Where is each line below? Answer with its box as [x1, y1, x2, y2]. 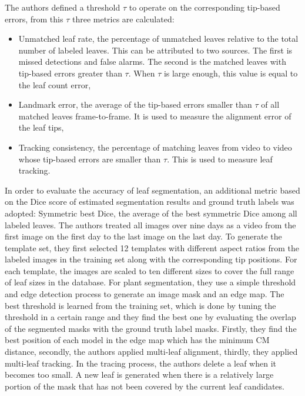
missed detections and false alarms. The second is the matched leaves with [18, 55, 286, 68]
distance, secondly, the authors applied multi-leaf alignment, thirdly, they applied [5, 345, 298, 358]
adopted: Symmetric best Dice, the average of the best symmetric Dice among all [5, 207, 297, 219]
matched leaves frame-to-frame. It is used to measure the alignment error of [18, 109, 291, 122]
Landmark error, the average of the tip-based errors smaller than [18, 98, 252, 111]
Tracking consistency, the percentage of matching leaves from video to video [18, 141, 292, 153]
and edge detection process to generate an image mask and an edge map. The [5, 288, 284, 300]
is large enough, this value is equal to [163, 66, 298, 79]
